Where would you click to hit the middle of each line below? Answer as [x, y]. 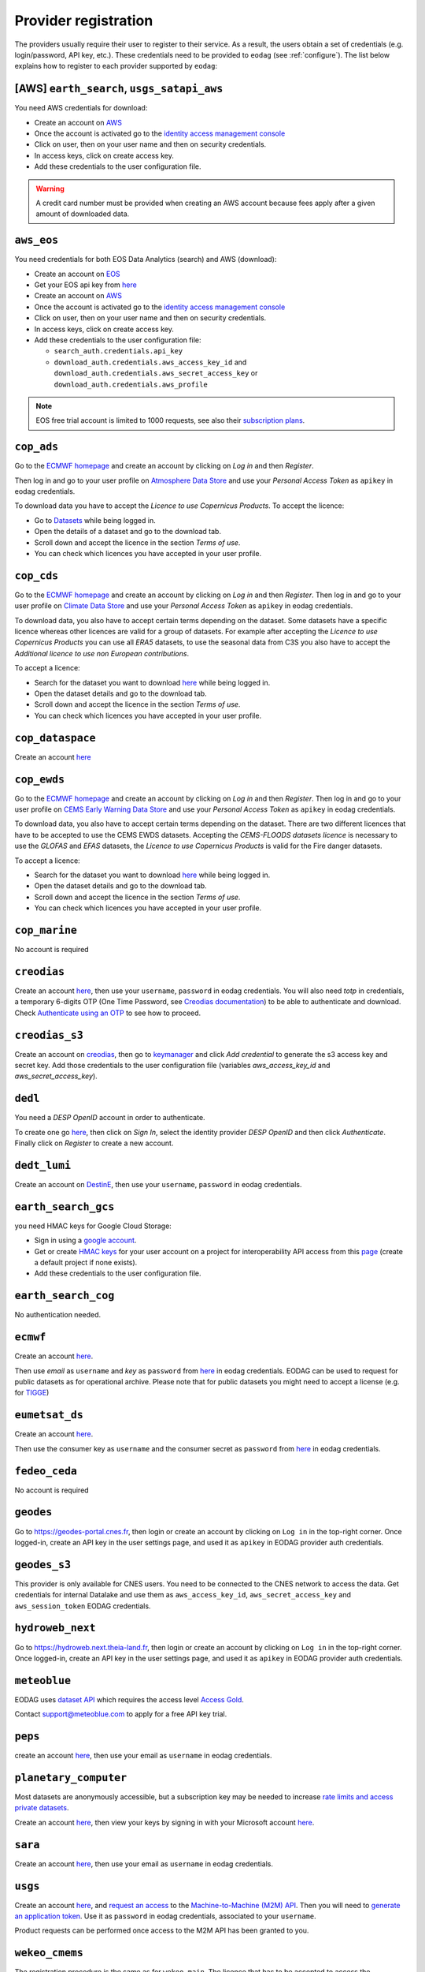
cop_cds [37, 575]
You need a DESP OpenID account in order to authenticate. [110, 1118]
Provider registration [84, 21]
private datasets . [42, 1808]
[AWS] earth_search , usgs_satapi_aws [119, 89]
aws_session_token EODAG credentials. [83, 1606]
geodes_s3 [42, 1565]
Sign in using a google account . [85, 1240]
